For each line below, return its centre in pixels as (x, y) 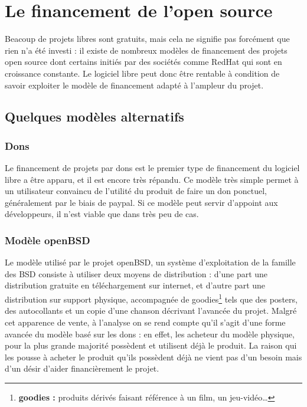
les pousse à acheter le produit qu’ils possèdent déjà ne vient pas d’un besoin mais (153, 357)
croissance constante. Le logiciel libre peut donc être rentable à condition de (142, 73)
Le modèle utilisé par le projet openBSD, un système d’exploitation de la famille (150, 262)
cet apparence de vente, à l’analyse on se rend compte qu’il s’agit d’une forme (145, 322)
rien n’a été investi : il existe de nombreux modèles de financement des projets (146, 50)
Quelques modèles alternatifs (94, 116)
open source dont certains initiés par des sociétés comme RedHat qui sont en (143, 62)
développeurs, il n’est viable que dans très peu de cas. (102, 214)
